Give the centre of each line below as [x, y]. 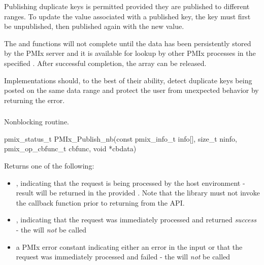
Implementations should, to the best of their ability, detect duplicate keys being [128, 80]
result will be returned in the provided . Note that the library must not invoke [138, 193]
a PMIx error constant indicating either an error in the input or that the [129, 246]
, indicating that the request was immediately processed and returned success [136, 220]
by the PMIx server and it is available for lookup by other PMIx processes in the [130, 53]
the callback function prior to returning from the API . [100, 202]
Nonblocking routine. [37, 122]
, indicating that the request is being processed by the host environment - [130, 183]
